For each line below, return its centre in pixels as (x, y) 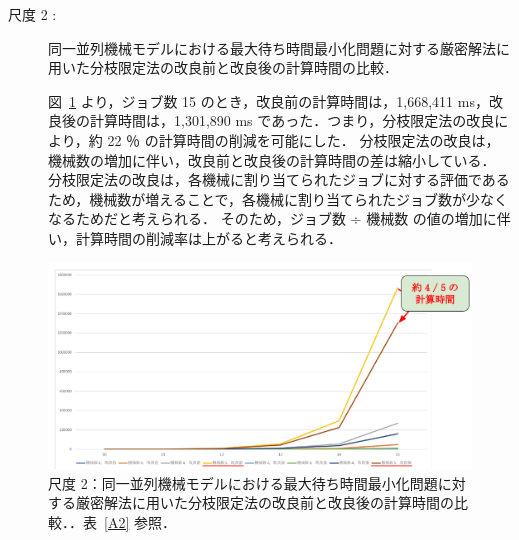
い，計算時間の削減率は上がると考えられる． (195, 237)
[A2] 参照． (140, 521)
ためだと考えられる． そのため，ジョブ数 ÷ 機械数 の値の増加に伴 (293, 218)
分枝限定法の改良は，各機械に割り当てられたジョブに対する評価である (279, 179)
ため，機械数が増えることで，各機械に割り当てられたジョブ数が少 (264, 198)
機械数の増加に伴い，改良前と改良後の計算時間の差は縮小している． (272, 159)
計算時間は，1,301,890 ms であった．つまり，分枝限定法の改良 (292, 120)
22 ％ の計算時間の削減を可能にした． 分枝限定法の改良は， (303, 139)
